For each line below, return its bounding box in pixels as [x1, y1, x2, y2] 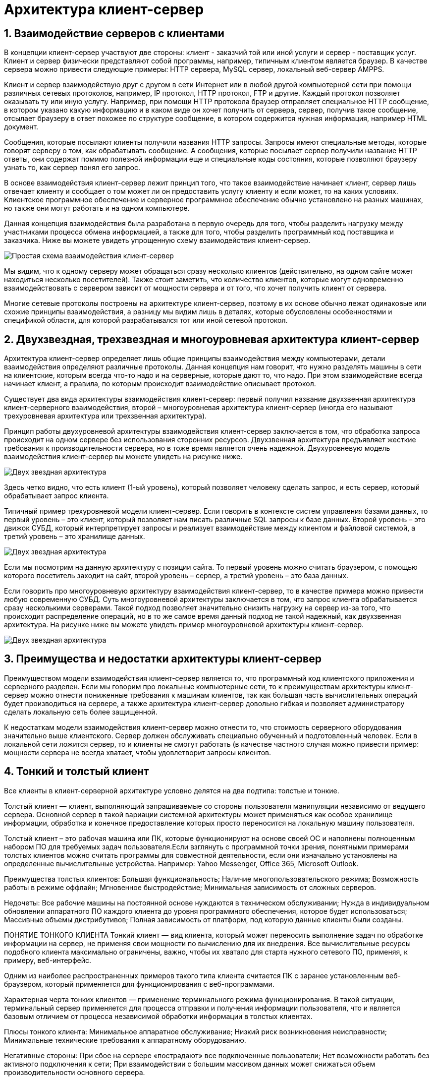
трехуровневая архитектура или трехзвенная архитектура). [4, 412, 207, 420]
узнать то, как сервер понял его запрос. [4, 163, 141, 172]
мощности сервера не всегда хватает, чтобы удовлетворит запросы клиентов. [4, 748, 271, 757]
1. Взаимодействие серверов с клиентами [4, 27, 224, 40]
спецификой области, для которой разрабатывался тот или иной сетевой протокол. [4, 316, 288, 325]
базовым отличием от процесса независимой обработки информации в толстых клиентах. [4, 1012, 313, 1020]
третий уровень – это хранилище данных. [4, 532, 145, 541]
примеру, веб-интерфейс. [4, 956, 91, 964]
